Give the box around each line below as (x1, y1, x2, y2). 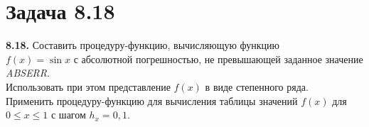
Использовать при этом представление (6, 79, 171, 94)
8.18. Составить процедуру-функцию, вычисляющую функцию (6, 38, 280, 53)
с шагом (50, 107, 86, 122)
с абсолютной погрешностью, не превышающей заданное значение (73, 51, 363, 66)
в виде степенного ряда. (205, 79, 309, 94)
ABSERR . (6, 65, 50, 80)
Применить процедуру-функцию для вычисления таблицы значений (6, 93, 298, 108)
